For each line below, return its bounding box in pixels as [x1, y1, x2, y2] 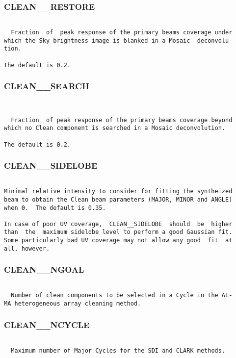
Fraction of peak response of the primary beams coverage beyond [11, 116, 233, 124]
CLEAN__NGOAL [4, 263, 84, 276]
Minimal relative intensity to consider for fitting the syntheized [4, 188, 233, 195]
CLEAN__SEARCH [4, 80, 89, 92]
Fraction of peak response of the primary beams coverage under [11, 28, 233, 36]
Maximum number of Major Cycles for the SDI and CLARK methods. [11, 347, 226, 354]
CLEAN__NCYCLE [4, 318, 90, 331]
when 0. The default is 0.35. [4, 204, 106, 211]
